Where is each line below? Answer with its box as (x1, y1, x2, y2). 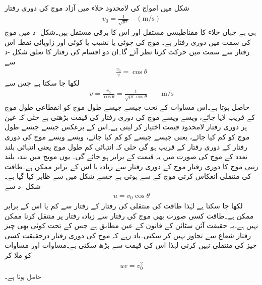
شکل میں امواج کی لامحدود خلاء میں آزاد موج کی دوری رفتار (5, 3, 189, 13)
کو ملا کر (5, 249, 32, 260)
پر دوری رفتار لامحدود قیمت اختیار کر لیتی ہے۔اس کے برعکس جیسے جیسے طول (5, 121, 247, 132)
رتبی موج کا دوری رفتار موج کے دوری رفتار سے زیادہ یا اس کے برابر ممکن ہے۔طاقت (5, 161, 258, 171)
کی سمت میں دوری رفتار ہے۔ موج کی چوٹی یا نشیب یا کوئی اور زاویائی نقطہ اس (5, 36, 251, 47)
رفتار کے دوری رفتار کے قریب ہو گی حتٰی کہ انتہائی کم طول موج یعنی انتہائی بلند (5, 141, 247, 152)
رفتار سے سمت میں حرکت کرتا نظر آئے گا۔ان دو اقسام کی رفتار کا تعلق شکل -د (5, 46, 250, 57)
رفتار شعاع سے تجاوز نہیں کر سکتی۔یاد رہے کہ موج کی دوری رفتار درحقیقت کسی (5, 230, 251, 240)
